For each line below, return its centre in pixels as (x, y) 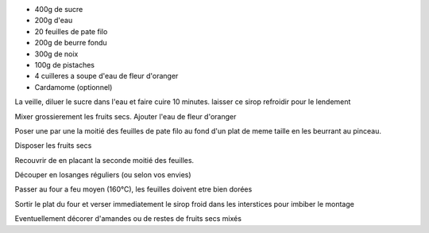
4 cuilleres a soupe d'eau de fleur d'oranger (106, 76)
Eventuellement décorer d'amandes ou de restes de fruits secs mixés (128, 219)
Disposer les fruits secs (53, 146)
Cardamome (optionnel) (73, 87)
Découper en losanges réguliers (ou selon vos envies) (103, 175)
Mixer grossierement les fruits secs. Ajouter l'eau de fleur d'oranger (126, 116)
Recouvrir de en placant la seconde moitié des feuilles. (104, 160)
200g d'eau (54, 21)
